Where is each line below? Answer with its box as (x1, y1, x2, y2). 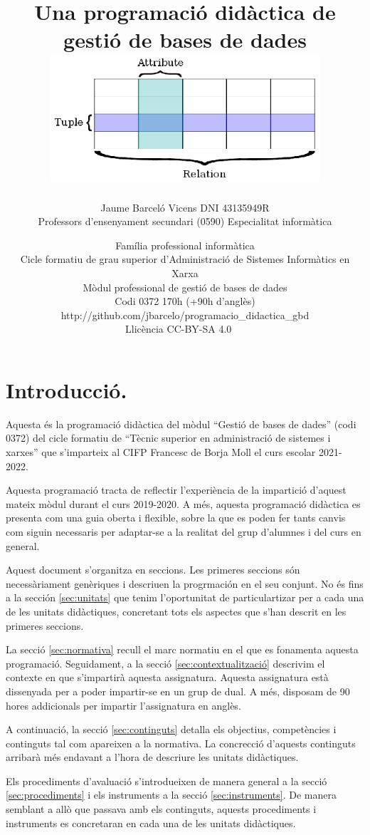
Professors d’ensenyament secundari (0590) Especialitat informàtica (38, 214, 332, 229)
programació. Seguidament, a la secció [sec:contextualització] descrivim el (6, 655, 325, 670)
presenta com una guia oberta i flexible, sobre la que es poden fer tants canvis (6, 510, 346, 525)
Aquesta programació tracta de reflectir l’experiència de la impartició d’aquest (6, 482, 347, 497)
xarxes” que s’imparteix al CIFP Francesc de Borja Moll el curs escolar (6, 445, 316, 460)
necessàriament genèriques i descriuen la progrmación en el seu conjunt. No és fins (6, 576, 364, 591)
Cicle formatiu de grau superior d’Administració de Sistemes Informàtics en (20, 251, 350, 266)
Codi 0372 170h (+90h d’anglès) (115, 294, 255, 308)
